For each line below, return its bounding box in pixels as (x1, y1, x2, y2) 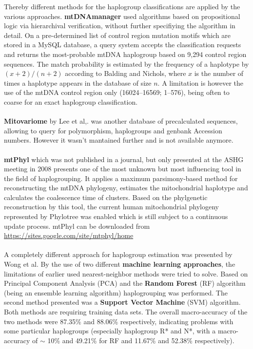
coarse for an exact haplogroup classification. (4, 96, 138, 107)
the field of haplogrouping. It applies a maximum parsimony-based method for (4, 173, 238, 183)
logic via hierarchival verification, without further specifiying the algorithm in (4, 20, 235, 31)
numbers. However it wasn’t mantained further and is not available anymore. (4, 135, 234, 145)
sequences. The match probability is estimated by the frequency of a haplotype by (4, 58, 249, 69)
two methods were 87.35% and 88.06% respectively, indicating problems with (4, 316, 234, 326)
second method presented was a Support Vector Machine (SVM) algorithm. (4, 297, 241, 307)
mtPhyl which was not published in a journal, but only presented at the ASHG (4, 154, 244, 164)
